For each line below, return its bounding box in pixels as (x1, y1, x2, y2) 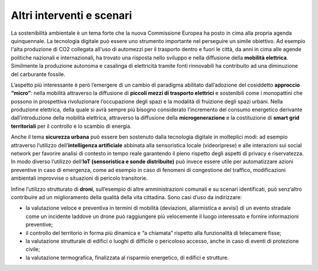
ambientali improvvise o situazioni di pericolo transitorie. (11, 174, 148, 182)
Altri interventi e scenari (11, 9, 132, 22)
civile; (25, 246, 41, 253)
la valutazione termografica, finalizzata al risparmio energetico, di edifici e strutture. (25, 254, 229, 261)
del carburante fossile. (11, 71, 66, 78)
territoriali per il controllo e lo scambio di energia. (11, 123, 132, 130)
